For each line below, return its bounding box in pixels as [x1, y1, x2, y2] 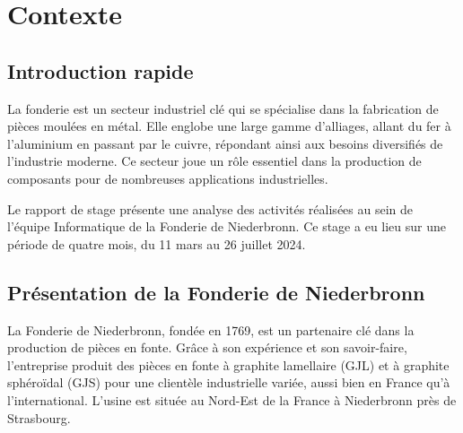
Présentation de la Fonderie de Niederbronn [7, 278, 425, 306]
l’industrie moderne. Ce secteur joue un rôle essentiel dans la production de [7, 152, 422, 170]
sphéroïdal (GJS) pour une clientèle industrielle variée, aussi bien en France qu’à [7, 373, 450, 392]
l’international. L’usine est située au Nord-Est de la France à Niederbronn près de [7, 390, 457, 409]
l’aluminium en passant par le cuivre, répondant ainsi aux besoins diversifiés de [7, 134, 443, 152]
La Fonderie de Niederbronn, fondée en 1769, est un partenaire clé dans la [7, 320, 415, 339]
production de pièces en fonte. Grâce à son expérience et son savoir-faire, [7, 338, 407, 357]
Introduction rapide [7, 56, 194, 84]
